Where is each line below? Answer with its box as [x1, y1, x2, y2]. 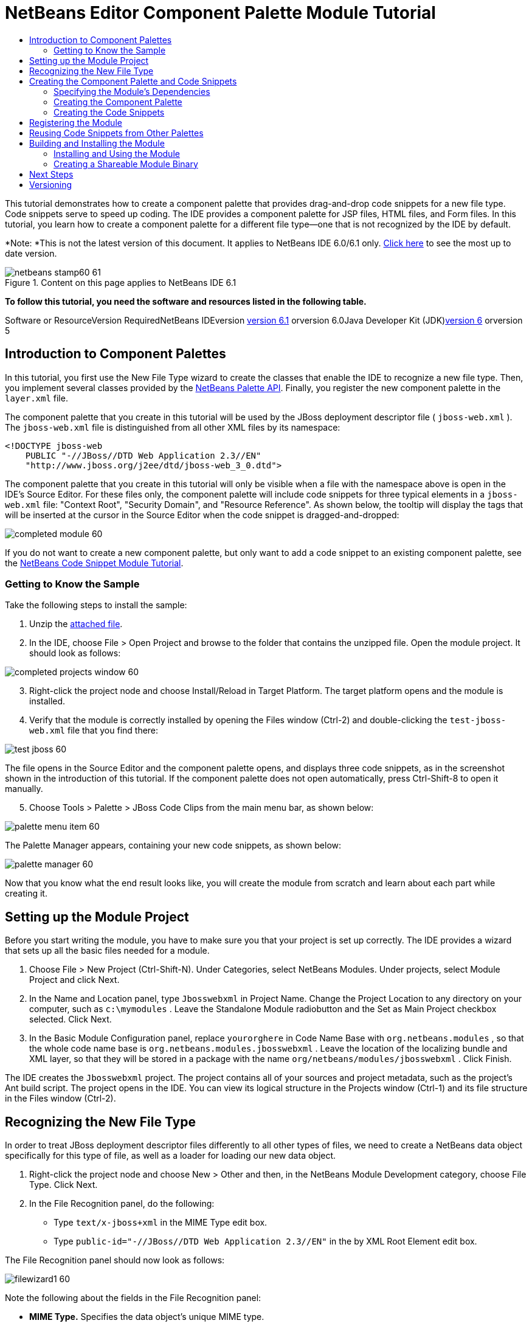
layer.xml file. [5, 392, 68, 403]
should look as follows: [29, 648, 121, 659]
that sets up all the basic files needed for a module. [5, 945, 210, 956]
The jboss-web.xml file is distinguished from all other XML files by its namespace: [5, 422, 340, 432]
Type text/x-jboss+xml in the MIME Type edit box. [54, 1217, 268, 1228]
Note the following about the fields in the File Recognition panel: [5, 1293, 261, 1303]
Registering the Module [29, 117, 122, 128]
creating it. [5, 888, 47, 899]
